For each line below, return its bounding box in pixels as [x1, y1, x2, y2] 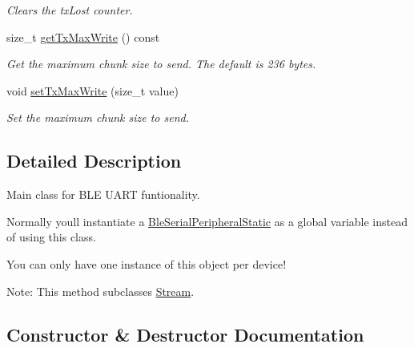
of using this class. [6, 229, 96, 245]
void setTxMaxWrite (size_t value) [6, 82, 179, 99]
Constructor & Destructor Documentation [6, 322, 364, 346]
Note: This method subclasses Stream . [6, 282, 195, 299]
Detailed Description [6, 148, 182, 173]
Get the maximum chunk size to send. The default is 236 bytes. [6, 55, 316, 72]
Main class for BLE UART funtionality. [6, 186, 200, 203]
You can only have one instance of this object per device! [6, 255, 287, 272]
